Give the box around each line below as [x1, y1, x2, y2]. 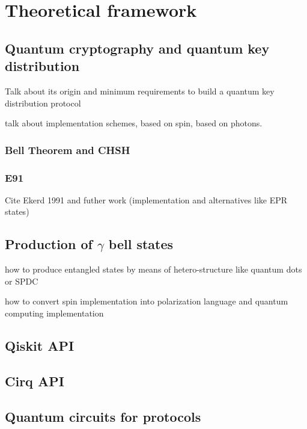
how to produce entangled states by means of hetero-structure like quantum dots [5, 263, 302, 276]
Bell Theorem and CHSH [5, 142, 130, 157]
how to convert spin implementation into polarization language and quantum [5, 295, 288, 307]
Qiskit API [5, 336, 74, 354]
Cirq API [5, 371, 64, 390]
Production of [5, 235, 93, 253]
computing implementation [5, 306, 104, 319]
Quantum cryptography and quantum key [5, 39, 270, 57]
